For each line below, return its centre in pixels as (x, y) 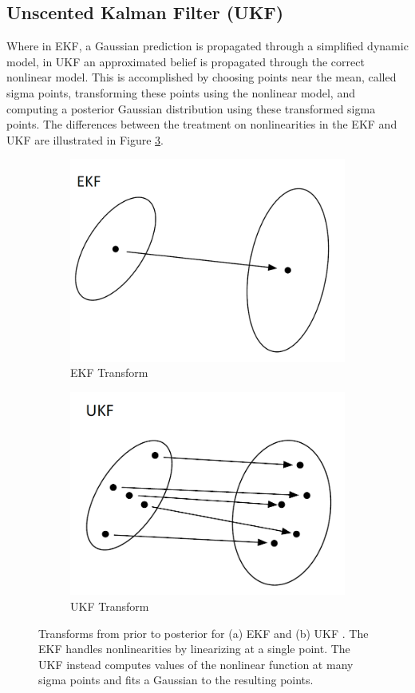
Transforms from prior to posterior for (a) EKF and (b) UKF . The (204, 633)
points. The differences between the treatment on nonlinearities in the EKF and (202, 124)
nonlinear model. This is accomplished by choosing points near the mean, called (202, 77)
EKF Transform (109, 372)
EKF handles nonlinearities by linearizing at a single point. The (194, 649)
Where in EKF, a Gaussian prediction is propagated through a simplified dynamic (207, 46)
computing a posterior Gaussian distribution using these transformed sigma (191, 108)
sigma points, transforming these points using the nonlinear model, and (181, 92)
